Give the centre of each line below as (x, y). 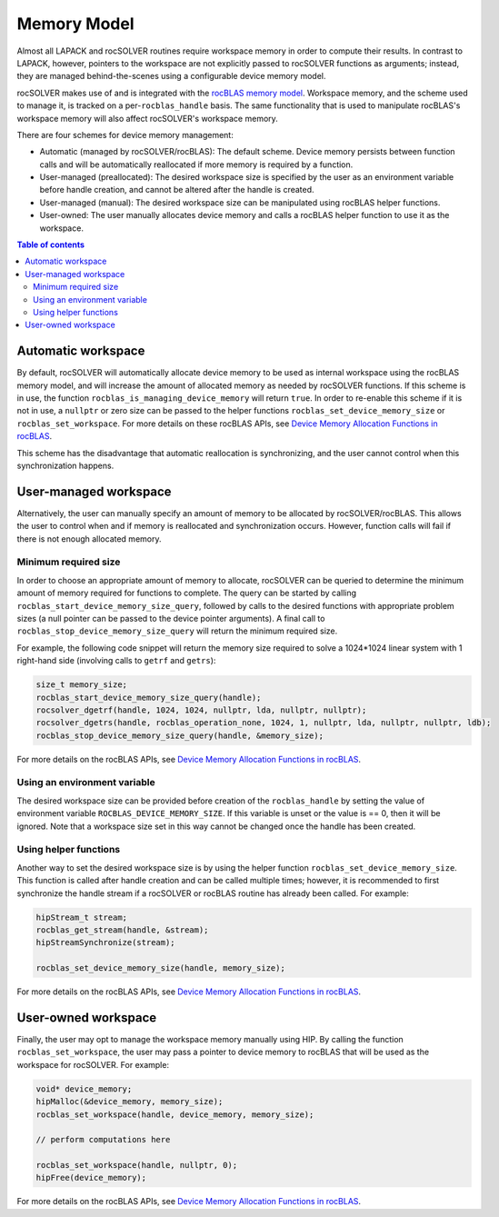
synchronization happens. (65, 465)
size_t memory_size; (81, 685)
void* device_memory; (84, 1089)
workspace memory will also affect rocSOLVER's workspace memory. (148, 118)
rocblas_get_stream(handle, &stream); (122, 930)
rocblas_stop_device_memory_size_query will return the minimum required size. (177, 631)
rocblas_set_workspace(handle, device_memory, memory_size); (175, 1114)
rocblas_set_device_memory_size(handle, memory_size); (160, 968)
